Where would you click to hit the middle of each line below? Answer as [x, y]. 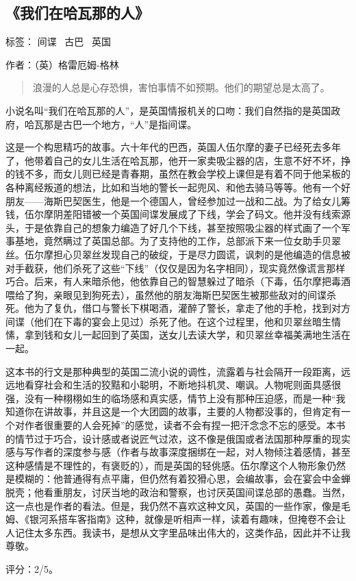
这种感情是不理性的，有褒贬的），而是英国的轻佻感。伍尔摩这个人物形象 [166, 465]
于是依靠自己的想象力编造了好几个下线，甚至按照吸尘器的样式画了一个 [182, 227]
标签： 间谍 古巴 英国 [58, 41]
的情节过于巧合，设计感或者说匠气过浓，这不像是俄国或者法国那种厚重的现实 [178, 438]
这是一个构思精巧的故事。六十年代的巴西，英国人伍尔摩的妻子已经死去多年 [173, 147]
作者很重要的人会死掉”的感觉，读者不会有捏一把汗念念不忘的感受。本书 [185, 425]
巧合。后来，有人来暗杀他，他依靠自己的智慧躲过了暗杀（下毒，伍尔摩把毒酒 [178, 281]
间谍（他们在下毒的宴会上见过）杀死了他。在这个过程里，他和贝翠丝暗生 [168, 321]
